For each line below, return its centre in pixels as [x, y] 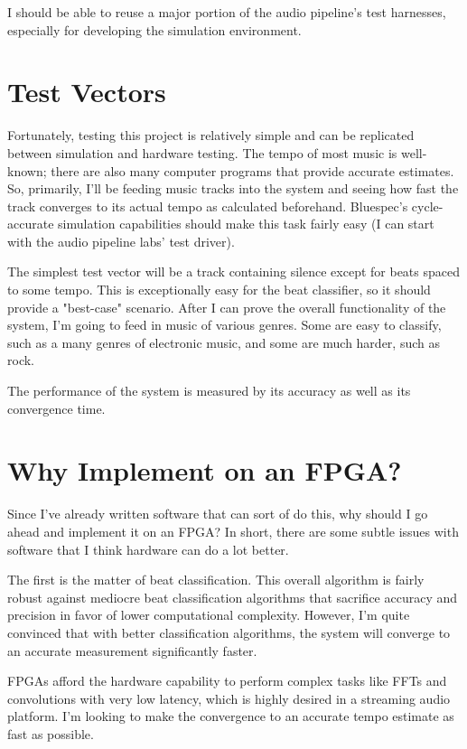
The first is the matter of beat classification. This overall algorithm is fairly [216, 580]
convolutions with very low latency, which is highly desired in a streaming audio [229, 698]
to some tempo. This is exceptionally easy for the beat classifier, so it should [219, 290]
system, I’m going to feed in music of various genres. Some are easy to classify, [224, 325]
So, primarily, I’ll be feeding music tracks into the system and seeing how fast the [233, 188]
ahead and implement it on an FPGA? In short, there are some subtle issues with [233, 531]
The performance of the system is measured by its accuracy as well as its [209, 391]
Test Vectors [87, 92]
